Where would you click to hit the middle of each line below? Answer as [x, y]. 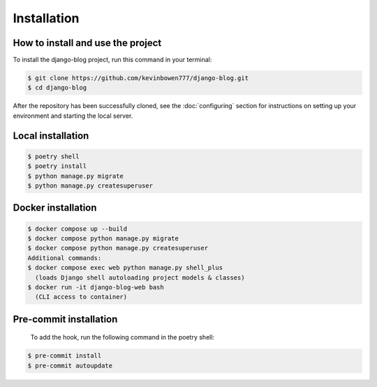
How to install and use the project [87, 43]
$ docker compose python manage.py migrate [103, 238]
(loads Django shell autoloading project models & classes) [140, 278]
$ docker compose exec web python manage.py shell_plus [125, 268]
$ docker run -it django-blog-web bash [96, 287]
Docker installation [55, 208]
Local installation [51, 136]
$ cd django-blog [57, 88]
